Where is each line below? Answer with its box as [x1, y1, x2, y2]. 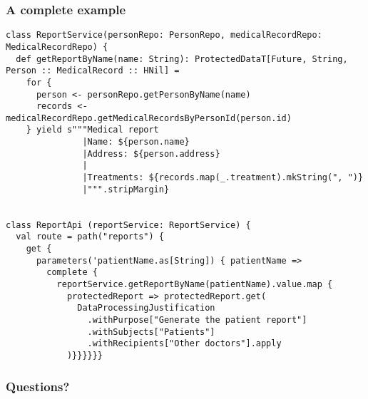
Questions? [6, 377, 70, 395]
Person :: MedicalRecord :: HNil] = [6, 66, 180, 76]
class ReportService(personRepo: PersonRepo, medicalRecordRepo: [6, 30, 322, 41]
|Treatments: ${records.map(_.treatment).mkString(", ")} [82, 172, 364, 183]
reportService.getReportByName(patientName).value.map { [56, 279, 333, 289]
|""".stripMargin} [82, 184, 170, 195]
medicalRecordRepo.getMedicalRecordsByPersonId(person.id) [6, 113, 292, 123]
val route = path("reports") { [16, 232, 164, 242]
